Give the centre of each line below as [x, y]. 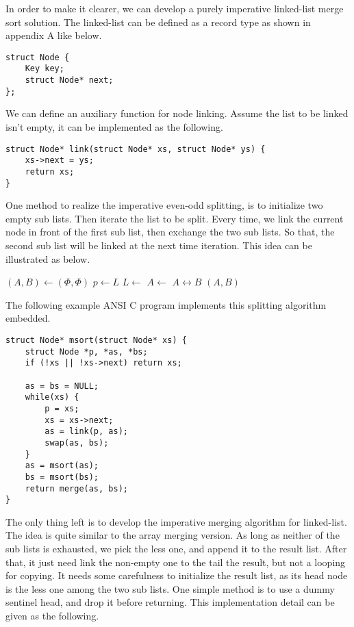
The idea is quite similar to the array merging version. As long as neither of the [173, 535]
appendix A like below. [54, 35]
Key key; [45, 69]
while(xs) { [52, 397]
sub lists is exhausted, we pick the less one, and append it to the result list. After [176, 548]
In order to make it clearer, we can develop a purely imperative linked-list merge [175, 8]
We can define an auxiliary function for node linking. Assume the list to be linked [177, 113]
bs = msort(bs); [62, 477]
